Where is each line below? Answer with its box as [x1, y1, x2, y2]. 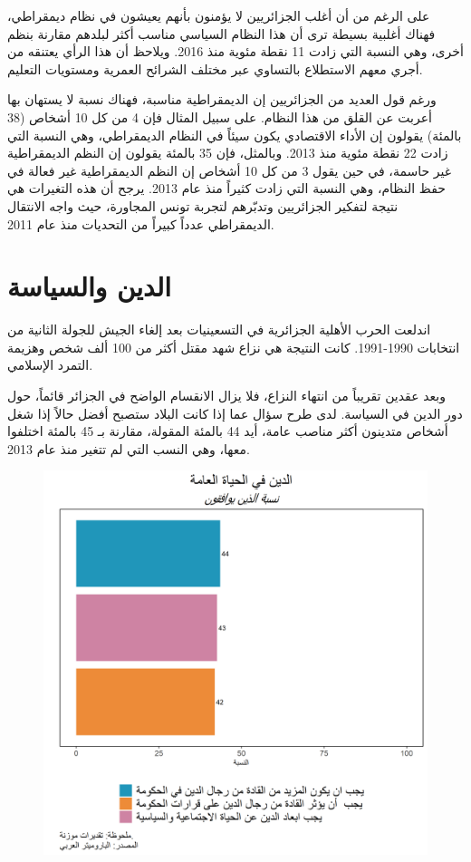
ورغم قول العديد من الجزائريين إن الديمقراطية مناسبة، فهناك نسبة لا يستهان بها [7, 90, 437, 109]
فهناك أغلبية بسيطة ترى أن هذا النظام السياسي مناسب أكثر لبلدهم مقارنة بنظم [7, 24, 436, 43]
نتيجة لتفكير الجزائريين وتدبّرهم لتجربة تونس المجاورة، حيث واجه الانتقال [7, 196, 399, 215]
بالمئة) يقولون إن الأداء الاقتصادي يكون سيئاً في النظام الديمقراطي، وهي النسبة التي [7, 125, 462, 144]
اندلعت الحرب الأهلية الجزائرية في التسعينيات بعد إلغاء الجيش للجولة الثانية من [7, 320, 431, 339]
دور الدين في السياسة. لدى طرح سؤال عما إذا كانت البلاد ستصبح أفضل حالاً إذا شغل [7, 403, 463, 422]
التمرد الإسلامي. [7, 355, 93, 374]
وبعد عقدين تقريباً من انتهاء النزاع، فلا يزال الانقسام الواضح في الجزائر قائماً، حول [7, 386, 446, 405]
